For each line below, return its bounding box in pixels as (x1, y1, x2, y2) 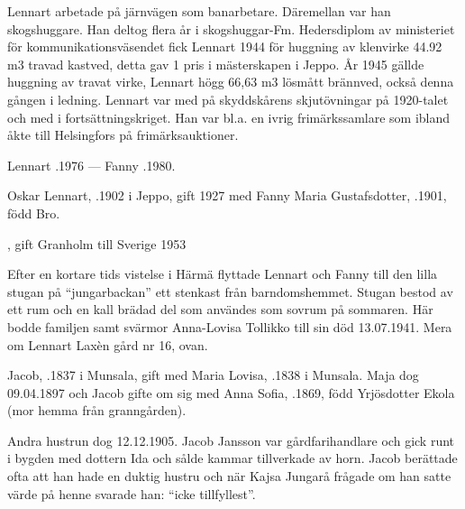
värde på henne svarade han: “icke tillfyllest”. (7, 484, 256, 503)
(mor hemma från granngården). (7, 401, 187, 420)
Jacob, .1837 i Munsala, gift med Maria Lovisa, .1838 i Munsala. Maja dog (7, 366, 419, 384)
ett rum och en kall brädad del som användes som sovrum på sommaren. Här (7, 300, 433, 319)
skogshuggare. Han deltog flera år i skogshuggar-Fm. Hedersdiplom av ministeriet (7, 19, 455, 38)
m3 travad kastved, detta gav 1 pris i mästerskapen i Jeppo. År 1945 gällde (7, 54, 424, 73)
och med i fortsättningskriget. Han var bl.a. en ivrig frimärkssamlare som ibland (7, 107, 451, 126)
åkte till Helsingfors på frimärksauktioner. (7, 125, 239, 144)
